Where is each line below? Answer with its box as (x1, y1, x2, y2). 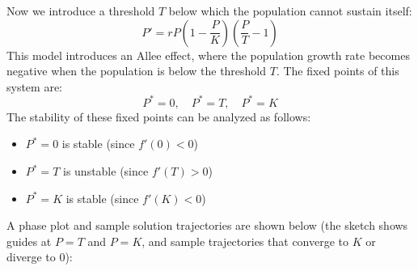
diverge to (6, 248, 56, 265)
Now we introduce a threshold (6, 2, 155, 19)
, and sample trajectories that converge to (141, 232, 349, 249)
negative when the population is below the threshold (6, 62, 267, 79)
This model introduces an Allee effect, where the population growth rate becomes (6, 46, 410, 63)
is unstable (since (62, 163, 149, 180)
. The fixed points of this (276, 62, 399, 79)
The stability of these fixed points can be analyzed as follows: (6, 108, 311, 125)
